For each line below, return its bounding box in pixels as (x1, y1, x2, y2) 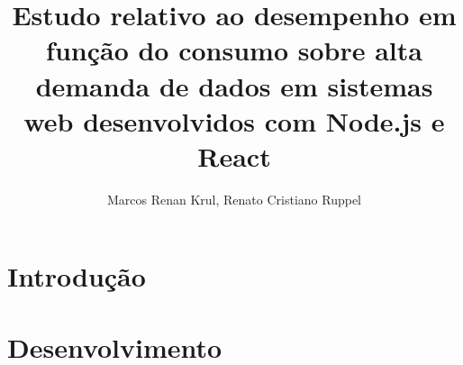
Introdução (7, 258, 146, 295)
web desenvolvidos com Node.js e (23, 102, 445, 139)
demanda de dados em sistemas (35, 67, 433, 104)
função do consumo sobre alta (46, 32, 422, 68)
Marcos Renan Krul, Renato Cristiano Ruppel (106, 189, 362, 208)
